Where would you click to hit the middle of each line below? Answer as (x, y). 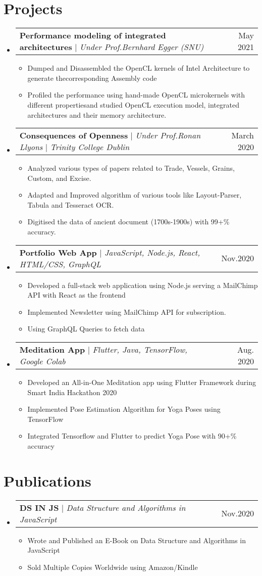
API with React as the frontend (76, 295)
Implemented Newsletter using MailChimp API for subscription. (127, 311)
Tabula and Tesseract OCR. (71, 204)
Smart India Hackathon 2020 (72, 392)
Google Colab (42, 361)
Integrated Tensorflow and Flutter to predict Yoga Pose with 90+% (132, 436)
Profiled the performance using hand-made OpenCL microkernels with (136, 95)
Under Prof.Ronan (168, 135)
